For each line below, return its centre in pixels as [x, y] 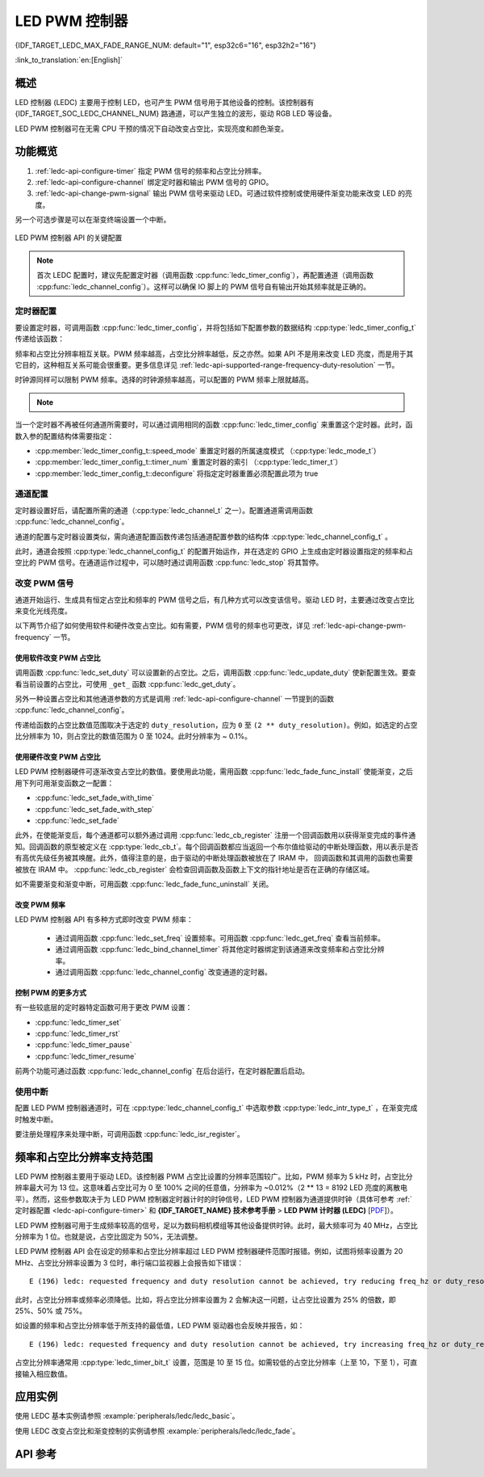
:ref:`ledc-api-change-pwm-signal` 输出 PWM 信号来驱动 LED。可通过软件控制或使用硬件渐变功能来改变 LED [216, 193]
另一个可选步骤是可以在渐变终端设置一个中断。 [93, 220]
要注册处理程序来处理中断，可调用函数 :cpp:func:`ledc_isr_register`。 [130, 1134]
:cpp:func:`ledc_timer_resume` [86, 1056]
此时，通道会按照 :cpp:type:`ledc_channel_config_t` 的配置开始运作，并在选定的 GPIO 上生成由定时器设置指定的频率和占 [214, 551]
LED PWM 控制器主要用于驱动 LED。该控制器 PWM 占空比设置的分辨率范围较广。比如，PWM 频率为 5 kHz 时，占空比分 [214, 1176]
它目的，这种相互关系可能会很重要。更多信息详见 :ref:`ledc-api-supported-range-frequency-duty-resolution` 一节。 [207, 364]
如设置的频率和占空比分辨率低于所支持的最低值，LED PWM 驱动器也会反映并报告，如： [160, 1326]
